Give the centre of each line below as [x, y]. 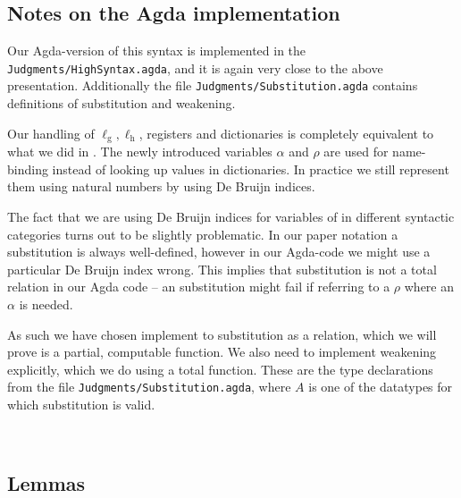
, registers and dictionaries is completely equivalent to [286, 133]
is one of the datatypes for [381, 387]
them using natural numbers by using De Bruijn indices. [161, 186]
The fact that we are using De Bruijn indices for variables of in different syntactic [231, 216]
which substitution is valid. [81, 404]
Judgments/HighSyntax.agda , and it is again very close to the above [195, 68]
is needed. [46, 304]
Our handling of [51, 133]
